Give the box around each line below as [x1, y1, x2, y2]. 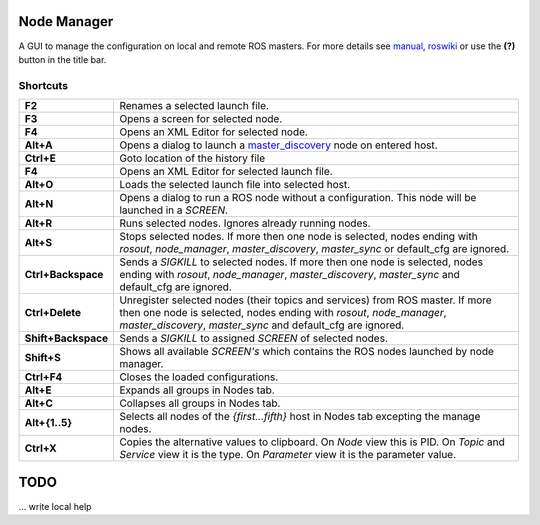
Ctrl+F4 [24, 370, 63, 384]
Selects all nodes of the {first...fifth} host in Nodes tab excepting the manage [119, 410, 481, 424]
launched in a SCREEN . [119, 203, 229, 217]
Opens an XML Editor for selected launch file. [119, 165, 334, 179]
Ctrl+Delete [24, 306, 82, 320]
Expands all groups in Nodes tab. [119, 383, 275, 397]
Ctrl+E [24, 151, 57, 165]
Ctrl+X [24, 441, 57, 455]
